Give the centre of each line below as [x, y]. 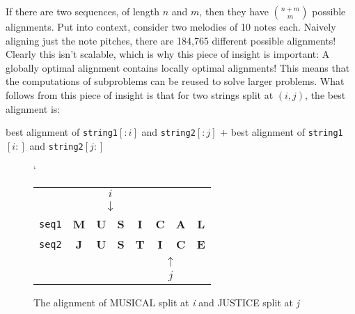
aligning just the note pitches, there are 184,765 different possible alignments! [171, 40]
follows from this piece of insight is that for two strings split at [140, 94]
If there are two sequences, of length [83, 11]
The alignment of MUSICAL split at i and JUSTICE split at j [166, 303]
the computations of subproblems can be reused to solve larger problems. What [175, 81]
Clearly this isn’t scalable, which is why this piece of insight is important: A [168, 54]
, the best [325, 94]
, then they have [234, 11]
